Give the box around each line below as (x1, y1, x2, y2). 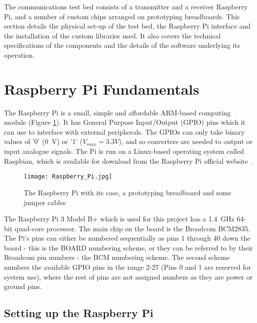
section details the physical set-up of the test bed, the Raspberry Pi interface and (4, 21, 251, 31)
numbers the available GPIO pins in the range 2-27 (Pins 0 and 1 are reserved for (4, 262, 251, 272)
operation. (4, 49, 35, 60)
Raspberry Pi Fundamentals (4, 78, 200, 99)
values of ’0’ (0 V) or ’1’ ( (4, 136, 83, 146)
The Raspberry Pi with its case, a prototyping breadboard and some (24, 187, 231, 197)
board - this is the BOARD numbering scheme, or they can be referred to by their (4, 242, 253, 252)
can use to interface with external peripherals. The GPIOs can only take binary (4, 126, 245, 137)
